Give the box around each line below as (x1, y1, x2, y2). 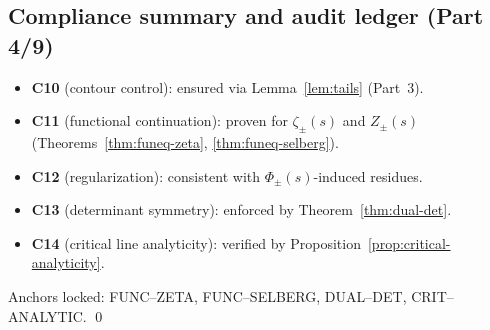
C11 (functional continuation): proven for (31, 110, 288, 131)
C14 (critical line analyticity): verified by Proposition (31, 232, 361, 253)
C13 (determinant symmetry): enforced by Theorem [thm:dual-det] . (31, 199, 452, 220)
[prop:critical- (367, 232, 451, 253)
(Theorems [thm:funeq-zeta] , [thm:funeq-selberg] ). (31, 131, 339, 152)
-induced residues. (313, 165, 423, 186)
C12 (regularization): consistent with (31, 165, 261, 186)
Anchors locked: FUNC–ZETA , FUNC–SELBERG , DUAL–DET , (8, 285, 407, 306)
